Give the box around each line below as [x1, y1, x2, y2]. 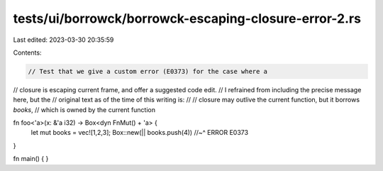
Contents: [13, 48, 42, 57]
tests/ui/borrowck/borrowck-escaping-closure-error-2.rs [13, 11, 362, 26]
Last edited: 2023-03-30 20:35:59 [13, 35, 114, 44]
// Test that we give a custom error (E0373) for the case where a [28, 67, 268, 75]
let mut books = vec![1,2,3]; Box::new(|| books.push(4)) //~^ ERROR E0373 [30, 128, 248, 137]
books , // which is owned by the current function [13, 105, 156, 114]
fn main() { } [13, 155, 49, 163]
